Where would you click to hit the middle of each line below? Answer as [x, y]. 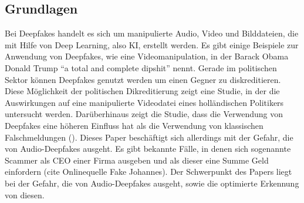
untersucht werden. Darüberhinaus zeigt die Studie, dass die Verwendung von [144, 114]
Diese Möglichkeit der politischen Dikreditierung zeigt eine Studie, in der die [142, 91]
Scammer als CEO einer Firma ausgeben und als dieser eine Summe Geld [137, 160]
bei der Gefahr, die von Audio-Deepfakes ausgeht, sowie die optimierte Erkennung [152, 183]
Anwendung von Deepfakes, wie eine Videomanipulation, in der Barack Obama [147, 56]
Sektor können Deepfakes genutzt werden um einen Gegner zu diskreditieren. [143, 79]
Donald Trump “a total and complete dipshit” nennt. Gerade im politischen [141, 67]
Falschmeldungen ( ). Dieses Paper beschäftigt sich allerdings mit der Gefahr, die [149, 137]
